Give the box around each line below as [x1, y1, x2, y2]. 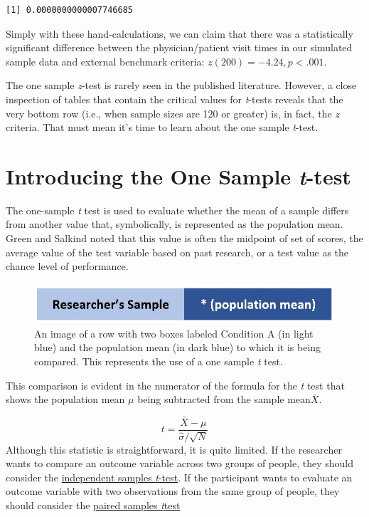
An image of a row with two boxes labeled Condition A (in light [34, 325, 314, 340]
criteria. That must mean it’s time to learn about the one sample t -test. [6, 120, 319, 135]
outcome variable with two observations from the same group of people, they [6, 484, 340, 498]
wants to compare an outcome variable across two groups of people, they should [6, 456, 353, 471]
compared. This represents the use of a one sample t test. [34, 354, 283, 369]
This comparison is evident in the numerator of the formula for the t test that [6, 377, 345, 392]
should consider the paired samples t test [6, 498, 181, 513]
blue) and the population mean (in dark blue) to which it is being [34, 340, 321, 355]
